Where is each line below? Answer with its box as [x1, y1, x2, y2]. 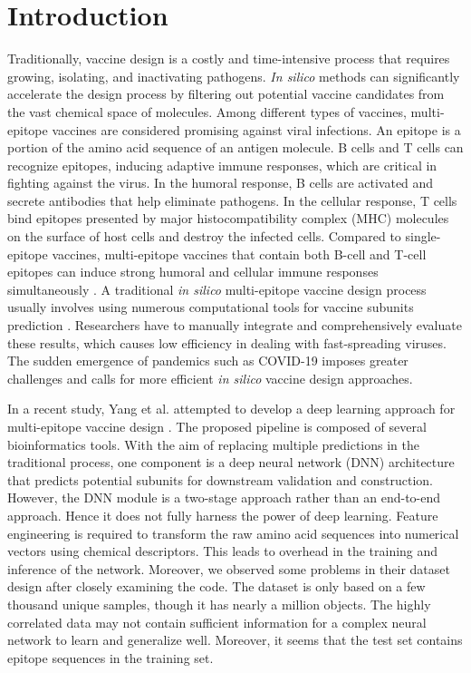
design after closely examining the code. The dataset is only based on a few [7, 577, 426, 596]
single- [405, 227, 441, 246]
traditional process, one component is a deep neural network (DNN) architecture [7, 453, 455, 472]
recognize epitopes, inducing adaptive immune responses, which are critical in [7, 155, 437, 174]
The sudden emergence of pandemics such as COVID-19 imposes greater [7, 351, 409, 370]
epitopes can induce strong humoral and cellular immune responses [7, 262, 379, 281]
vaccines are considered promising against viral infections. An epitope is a [52, 120, 461, 139]
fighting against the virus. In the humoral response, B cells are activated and [7, 173, 434, 192]
